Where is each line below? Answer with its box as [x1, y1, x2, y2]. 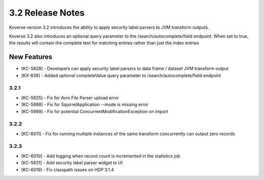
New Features [9, 53, 52, 61]
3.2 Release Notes [9, 7, 85, 18]
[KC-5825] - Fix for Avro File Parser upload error [21, 95, 119, 100]
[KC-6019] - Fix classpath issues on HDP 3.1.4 [21, 166, 114, 173]
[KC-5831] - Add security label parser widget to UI [21, 160, 123, 166]
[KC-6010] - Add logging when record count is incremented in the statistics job [21, 153, 180, 159]
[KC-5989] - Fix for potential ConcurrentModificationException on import [21, 108, 169, 114]
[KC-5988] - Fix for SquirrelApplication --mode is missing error [21, 101, 149, 107]
